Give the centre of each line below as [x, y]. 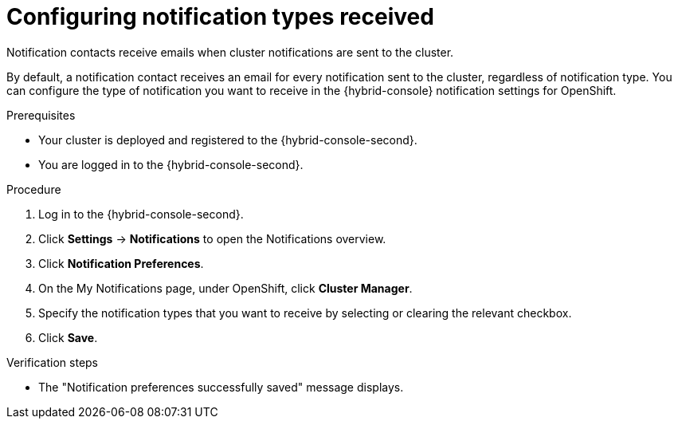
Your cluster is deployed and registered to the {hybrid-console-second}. [228, 140]
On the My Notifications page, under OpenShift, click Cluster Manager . [225, 288]
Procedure [34, 189]
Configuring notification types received [220, 17]
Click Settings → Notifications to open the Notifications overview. [212, 238]
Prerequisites [41, 115]
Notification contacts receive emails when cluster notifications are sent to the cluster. [230, 52]
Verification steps [53, 362]
